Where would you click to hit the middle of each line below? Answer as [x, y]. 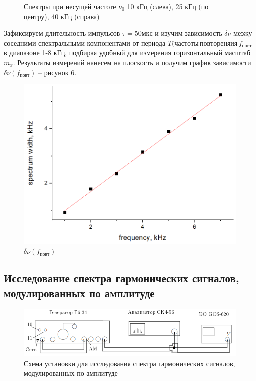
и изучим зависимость [188, 33]
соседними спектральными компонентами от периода [85, 43]
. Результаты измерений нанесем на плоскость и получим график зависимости [132, 62]
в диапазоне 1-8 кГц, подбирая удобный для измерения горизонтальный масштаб [127, 53]
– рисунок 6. [58, 72]
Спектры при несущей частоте [70, 6]
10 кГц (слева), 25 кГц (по [168, 6]
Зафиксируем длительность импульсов [62, 33]
